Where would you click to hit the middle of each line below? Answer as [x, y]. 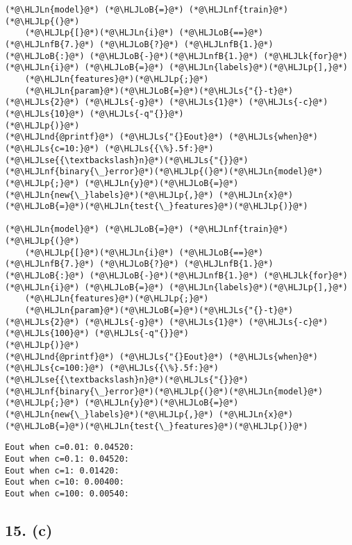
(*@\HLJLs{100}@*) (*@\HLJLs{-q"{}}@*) [97, 334]
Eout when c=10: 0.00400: [65, 482]
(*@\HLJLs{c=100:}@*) [55, 368]
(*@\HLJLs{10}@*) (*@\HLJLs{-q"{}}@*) [94, 114]
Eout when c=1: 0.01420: [62, 470]
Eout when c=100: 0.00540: [67, 493]
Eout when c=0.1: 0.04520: [67, 459]
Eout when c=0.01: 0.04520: [70, 447]
